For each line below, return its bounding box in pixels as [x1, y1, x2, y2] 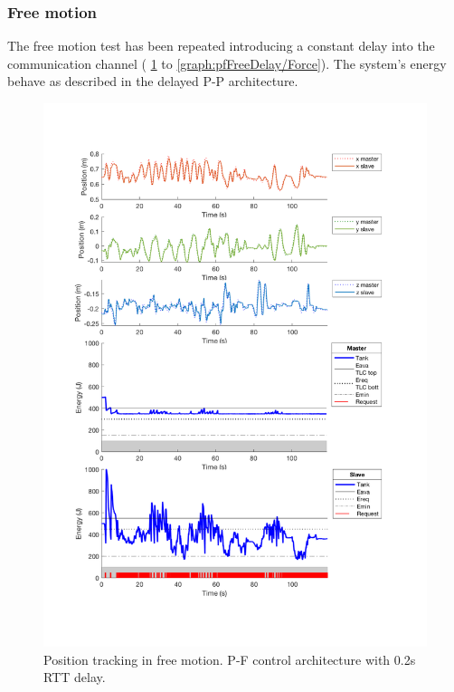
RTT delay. [43, 668, 106, 687]
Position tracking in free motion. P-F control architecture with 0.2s [43, 649, 416, 668]
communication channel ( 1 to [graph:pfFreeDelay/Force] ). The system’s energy [7, 53, 447, 72]
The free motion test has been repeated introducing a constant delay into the [7, 36, 435, 55]
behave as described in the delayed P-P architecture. [7, 72, 298, 91]
